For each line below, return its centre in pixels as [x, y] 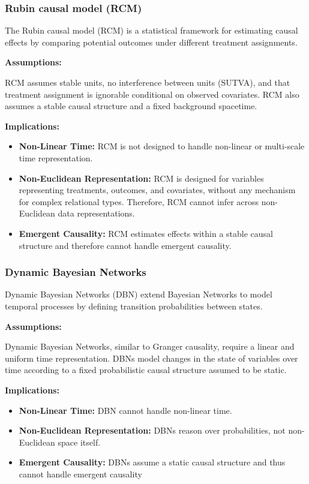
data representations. [96, 213]
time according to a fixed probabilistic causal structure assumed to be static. [146, 370]
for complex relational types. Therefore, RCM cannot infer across [139, 201]
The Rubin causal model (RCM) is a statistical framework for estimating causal [151, 30]
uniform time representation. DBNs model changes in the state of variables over [151, 358]
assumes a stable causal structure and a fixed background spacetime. [131, 106]
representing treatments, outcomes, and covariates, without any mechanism [157, 190]
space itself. [79, 442]
